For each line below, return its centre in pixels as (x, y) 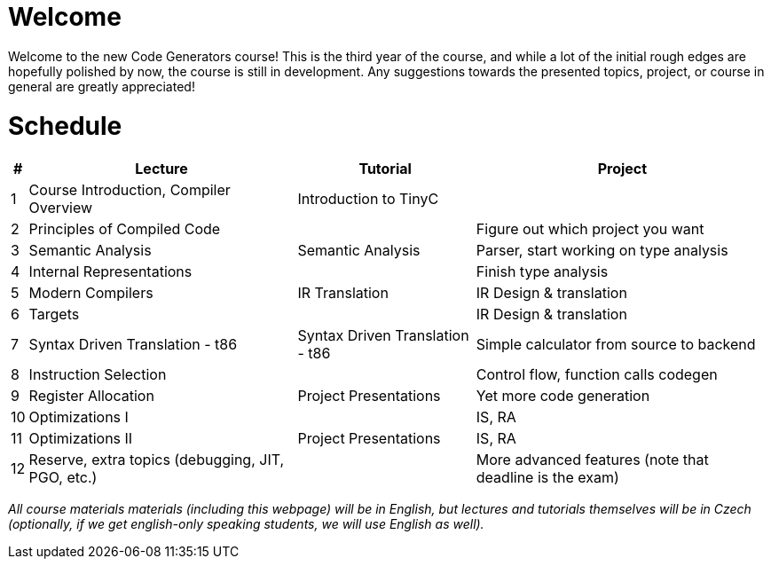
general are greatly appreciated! (102, 86)
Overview (61, 208)
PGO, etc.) (63, 478)
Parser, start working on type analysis (602, 251)
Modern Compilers (91, 293)
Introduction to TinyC (368, 199)
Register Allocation (91, 396)
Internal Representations (110, 272)
